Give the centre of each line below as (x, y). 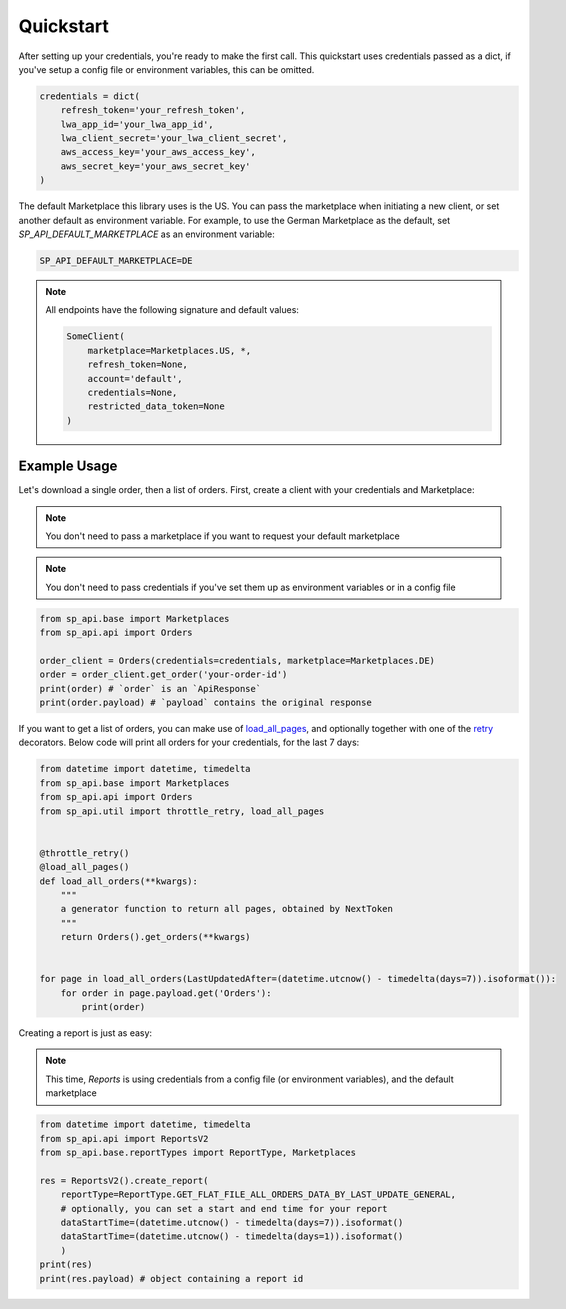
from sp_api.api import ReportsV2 (124, 1138)
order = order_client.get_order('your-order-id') (163, 674)
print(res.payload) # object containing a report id (171, 1278)
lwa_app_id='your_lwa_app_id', (137, 124)
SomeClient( (95, 336)
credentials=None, (132, 392)
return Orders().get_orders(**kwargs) (155, 937)
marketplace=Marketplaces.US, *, (169, 350)
